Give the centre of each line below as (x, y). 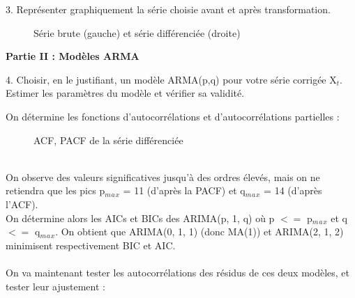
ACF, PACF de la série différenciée (108, 140)
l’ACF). (22, 204)
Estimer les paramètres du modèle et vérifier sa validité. (125, 93)
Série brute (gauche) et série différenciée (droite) (137, 32)
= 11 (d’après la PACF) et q (184, 190)
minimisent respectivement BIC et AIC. (91, 245)
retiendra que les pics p (55, 190)
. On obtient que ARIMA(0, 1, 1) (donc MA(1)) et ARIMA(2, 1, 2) (199, 232)
